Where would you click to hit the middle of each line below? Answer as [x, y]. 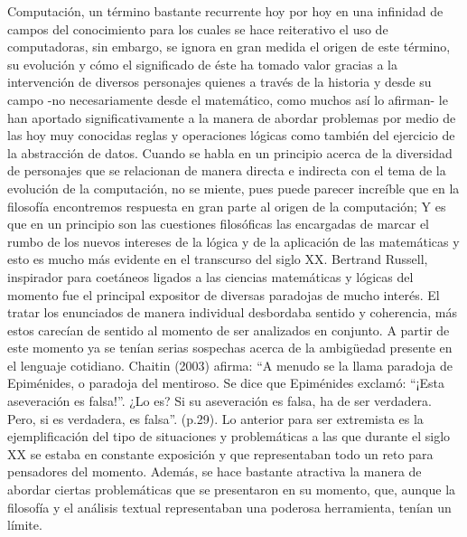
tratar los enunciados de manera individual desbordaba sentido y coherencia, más [232, 312]
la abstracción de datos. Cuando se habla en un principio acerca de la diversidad [230, 152]
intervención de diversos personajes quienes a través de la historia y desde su [219, 82]
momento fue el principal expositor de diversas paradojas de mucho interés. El [224, 294]
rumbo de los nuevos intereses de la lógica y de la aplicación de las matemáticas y [233, 241]
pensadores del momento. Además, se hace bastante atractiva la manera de [215, 471]
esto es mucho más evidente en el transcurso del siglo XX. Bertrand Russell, [218, 259]
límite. [25, 525]
